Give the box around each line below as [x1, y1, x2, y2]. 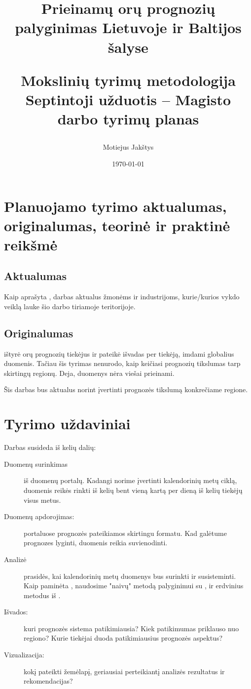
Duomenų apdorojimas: [4, 511, 74, 522]
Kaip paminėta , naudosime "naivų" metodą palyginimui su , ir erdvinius [24, 580, 244, 591]
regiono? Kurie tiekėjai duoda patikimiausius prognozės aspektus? [24, 633, 223, 643]
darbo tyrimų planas [57, 109, 199, 129]
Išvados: [4, 607, 28, 617]
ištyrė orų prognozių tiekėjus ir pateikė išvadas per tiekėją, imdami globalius [4, 348, 234, 359]
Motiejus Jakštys [103, 142, 154, 152]
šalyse [108, 37, 148, 57]
